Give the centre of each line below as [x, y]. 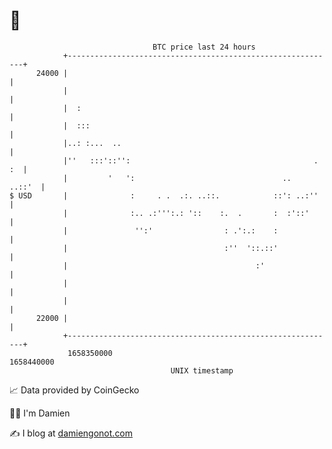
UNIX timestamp [202, 370]
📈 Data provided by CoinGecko [74, 390]
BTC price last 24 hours [204, 47]
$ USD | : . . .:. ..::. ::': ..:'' [164, 195]
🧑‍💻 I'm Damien [40, 413]
